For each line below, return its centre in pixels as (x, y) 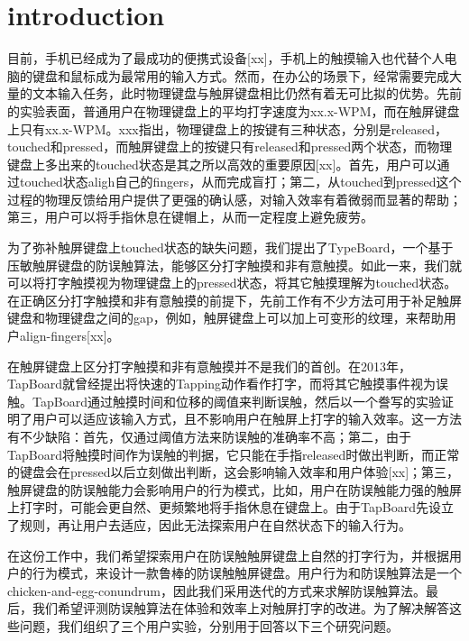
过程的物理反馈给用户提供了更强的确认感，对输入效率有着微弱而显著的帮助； (234, 199)
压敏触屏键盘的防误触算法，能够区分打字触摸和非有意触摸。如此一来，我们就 (234, 265)
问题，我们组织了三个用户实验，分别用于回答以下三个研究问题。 (209, 625)
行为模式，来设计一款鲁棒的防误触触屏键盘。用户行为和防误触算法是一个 (247, 573)
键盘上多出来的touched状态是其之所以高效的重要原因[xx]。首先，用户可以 (222, 164)
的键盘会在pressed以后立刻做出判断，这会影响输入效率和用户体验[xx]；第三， (234, 472)
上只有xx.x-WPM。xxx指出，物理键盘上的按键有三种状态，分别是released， (227, 128)
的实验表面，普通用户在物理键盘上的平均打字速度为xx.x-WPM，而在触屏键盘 (234, 110)
